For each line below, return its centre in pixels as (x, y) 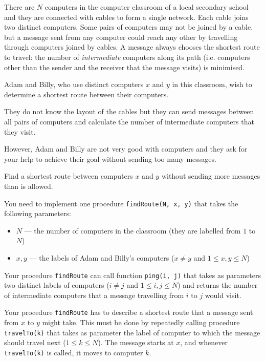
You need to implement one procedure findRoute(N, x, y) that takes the (121, 203)
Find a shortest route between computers (69, 176)
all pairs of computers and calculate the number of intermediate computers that (129, 121)
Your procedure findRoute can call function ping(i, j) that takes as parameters (133, 275)
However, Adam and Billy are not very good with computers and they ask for (126, 149)
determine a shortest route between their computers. (86, 94)
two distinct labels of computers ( (57, 285)
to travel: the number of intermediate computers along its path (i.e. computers (127, 57)
